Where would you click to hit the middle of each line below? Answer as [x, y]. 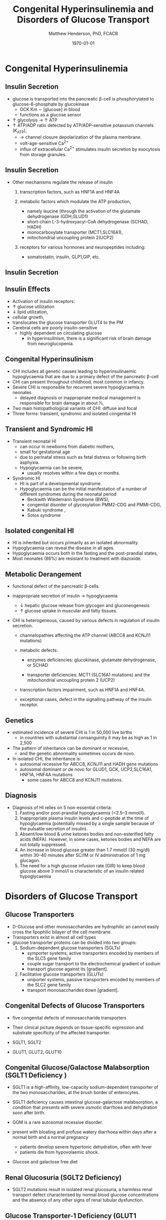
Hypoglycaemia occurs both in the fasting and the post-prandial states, [85, 553]
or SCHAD [38, 665]
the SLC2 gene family [49, 985]
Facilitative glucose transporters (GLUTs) [62, 974]
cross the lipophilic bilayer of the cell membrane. [62, 932]
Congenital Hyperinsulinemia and [83, 9]
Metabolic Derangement [43, 574]
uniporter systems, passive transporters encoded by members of [93, 979]
